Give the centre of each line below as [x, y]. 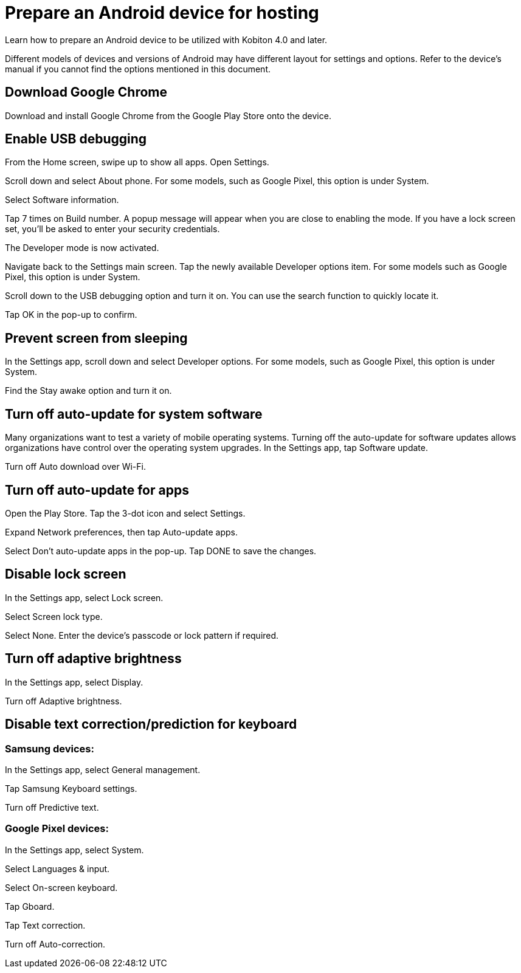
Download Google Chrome [86, 92]
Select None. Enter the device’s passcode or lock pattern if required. [142, 635]
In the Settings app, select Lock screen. [84, 597]
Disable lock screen [66, 574]
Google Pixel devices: [57, 829]
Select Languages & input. [57, 868]
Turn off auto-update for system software [134, 414]
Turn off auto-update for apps [97, 490]
